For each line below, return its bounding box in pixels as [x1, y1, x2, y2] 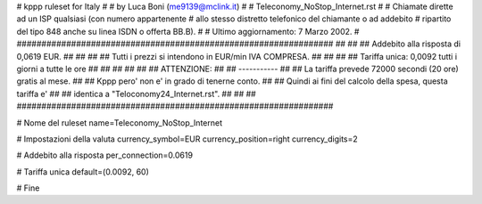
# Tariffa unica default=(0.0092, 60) [16, 166, 149, 177]
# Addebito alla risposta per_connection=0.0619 [16, 150, 194, 160]
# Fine [16, 183, 40, 193]
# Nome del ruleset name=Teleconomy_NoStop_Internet [16, 117, 223, 128]
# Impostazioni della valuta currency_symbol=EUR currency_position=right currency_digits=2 [16, 134, 359, 144]
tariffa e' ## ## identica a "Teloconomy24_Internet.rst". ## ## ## [16, 88, 256, 99]
